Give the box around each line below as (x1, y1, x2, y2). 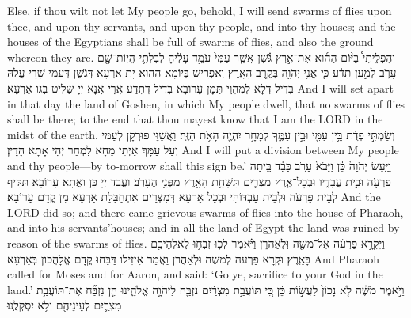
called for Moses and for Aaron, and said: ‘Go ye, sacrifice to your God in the (7, 266, 383, 282)
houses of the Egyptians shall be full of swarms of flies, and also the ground (7, 33, 374, 50)
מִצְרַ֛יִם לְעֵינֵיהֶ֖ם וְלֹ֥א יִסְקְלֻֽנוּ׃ (7, 297, 122, 313)
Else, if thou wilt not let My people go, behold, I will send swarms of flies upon (7, 2, 392, 18)
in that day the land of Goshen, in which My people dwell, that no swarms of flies (7, 95, 405, 112)
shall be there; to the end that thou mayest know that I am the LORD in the (7, 111, 383, 127)
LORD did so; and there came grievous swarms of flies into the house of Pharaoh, (7, 203, 404, 220)
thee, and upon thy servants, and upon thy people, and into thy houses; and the (7, 17, 396, 34)
